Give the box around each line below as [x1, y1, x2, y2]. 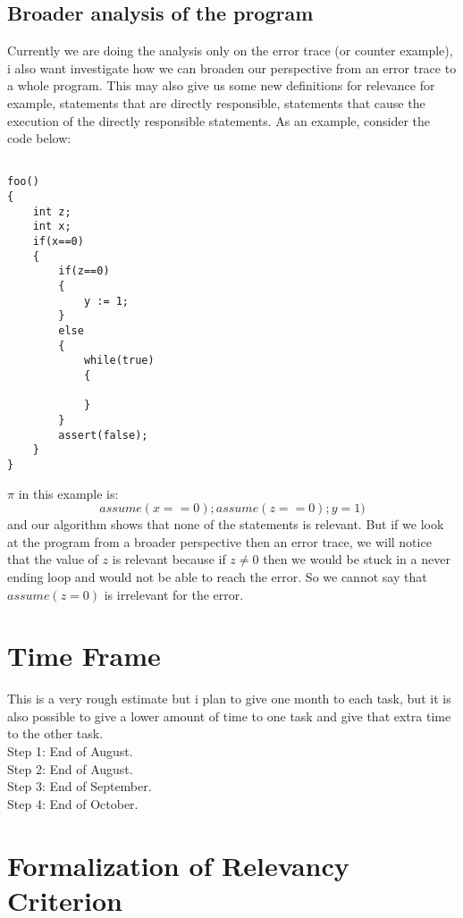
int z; [32, 205, 72, 218]
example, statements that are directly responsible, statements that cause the [7, 93, 425, 112]
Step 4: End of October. [7, 794, 139, 813]
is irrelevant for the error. [104, 585, 244, 603]
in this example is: [18, 484, 119, 502]
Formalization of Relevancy [7, 846, 349, 883]
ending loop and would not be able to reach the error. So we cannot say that [7, 567, 427, 585]
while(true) [83, 354, 155, 367]
